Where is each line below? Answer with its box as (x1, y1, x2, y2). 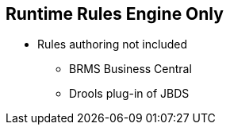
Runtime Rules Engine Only (6, 4, 224, 24)
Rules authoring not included (37, 37, 187, 52)
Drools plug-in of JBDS (69, 87, 190, 101)
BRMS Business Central (69, 62, 192, 76)
